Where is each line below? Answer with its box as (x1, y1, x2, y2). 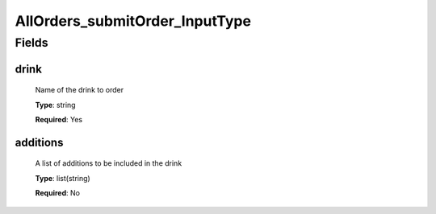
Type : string (35, 100, 76, 109)
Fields (15, 35, 48, 50)
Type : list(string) (35, 173, 90, 183)
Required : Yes (35, 115, 83, 124)
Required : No (35, 188, 81, 198)
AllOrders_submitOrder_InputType (15, 12, 252, 30)
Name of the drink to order (35, 85, 124, 95)
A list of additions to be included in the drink (35, 158, 182, 168)
